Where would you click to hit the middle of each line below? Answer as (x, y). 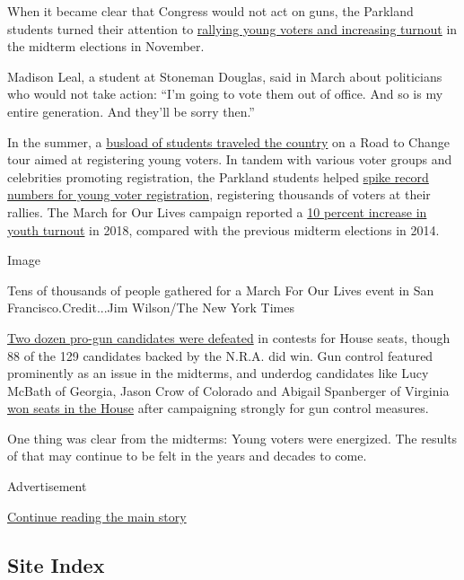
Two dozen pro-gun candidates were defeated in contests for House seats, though (229, 337)
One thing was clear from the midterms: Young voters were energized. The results (232, 438)
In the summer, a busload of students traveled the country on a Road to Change (228, 141)
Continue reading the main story (97, 516)
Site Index (56, 564)
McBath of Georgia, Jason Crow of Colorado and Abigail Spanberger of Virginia (228, 390)
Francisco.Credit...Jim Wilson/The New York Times (151, 308)
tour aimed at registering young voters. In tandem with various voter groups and (230, 159)
